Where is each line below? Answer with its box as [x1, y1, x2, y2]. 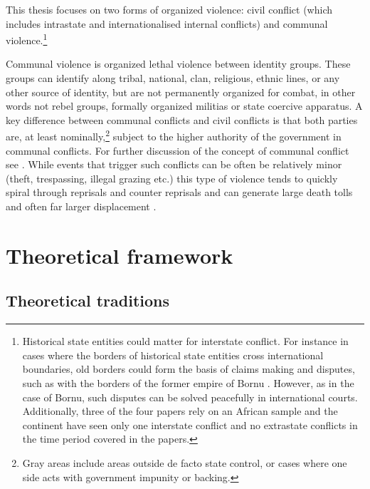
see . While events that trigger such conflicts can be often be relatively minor [6, 157, 342, 172]
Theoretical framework [6, 240, 233, 269]
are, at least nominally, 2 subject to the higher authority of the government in [6, 127, 342, 144]
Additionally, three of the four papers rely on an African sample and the [22, 403, 338, 418]
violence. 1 [6, 31, 48, 47]
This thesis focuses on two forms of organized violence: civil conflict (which [6, 2, 333, 16]
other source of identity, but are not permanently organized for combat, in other [6, 84, 356, 99]
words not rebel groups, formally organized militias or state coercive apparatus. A [6, 98, 363, 113]
